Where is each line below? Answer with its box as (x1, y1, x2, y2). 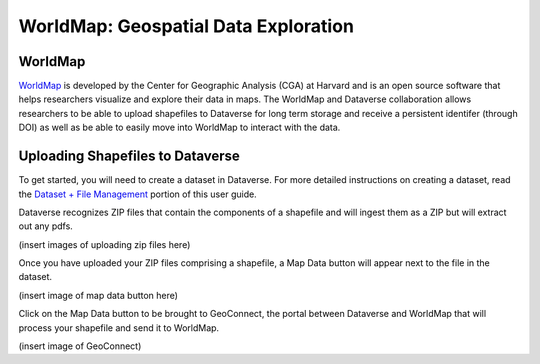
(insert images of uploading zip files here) (18, 238, 191, 250)
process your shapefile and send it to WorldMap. (18, 321, 220, 334)
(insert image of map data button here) (18, 289, 179, 301)
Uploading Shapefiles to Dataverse (18, 148, 240, 165)
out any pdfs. (18, 220, 74, 232)
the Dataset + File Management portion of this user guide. (18, 188, 257, 200)
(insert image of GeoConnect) (18, 340, 142, 352)
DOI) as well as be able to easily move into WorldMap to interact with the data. (18, 121, 341, 134)
